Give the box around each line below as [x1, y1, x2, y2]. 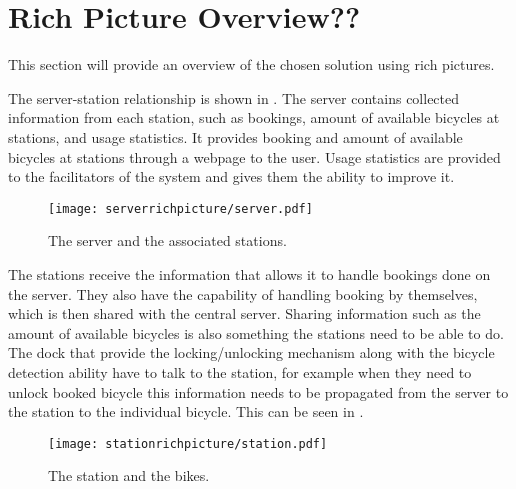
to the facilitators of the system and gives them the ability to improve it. [8, 166, 455, 187]
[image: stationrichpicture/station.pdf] [48, 436, 328, 451]
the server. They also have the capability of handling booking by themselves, [8, 283, 478, 304]
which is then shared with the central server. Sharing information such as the [8, 303, 481, 324]
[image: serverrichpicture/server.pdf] [48, 201, 313, 216]
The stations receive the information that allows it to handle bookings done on [8, 263, 491, 284]
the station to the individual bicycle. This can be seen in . [8, 401, 364, 422]
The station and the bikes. [48, 465, 210, 486]
